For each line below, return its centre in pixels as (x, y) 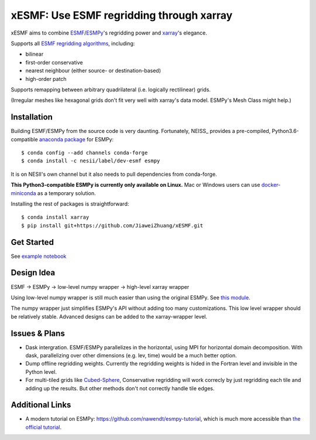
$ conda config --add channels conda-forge (85, 153)
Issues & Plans (38, 333)
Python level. (41, 371)
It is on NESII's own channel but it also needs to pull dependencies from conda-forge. (114, 174)
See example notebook (39, 256)
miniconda (23, 193)
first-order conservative (54, 62)
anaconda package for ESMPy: (76, 139)
